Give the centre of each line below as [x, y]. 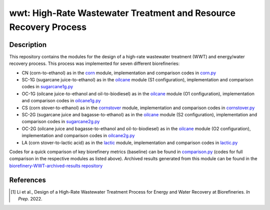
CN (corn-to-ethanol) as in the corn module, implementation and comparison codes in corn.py [119, 73]
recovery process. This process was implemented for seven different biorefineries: [94, 64]
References [27, 180]
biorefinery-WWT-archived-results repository [56, 166]
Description [28, 45]
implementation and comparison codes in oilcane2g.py [78, 136]
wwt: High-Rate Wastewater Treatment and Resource [122, 13]
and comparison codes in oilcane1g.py [61, 101]
